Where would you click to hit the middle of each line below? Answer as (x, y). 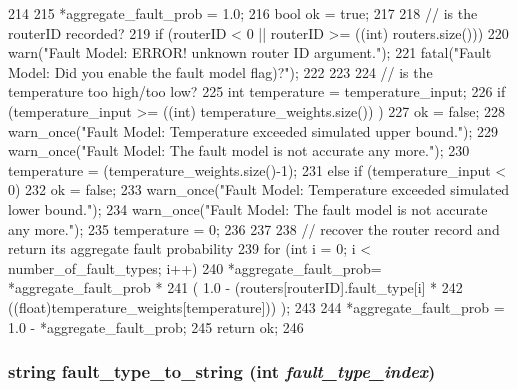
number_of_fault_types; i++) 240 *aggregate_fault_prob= (195, 267)
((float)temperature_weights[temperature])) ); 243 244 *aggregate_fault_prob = (256, 306)
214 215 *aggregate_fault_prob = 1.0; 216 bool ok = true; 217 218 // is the (243, 13)
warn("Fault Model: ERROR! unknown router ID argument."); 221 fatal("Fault (250, 52)
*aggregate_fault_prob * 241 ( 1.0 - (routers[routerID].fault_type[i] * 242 (235, 287)
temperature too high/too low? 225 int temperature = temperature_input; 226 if (257, 91)
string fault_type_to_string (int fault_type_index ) (222, 371)
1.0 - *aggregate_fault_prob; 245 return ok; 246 (156, 326)
